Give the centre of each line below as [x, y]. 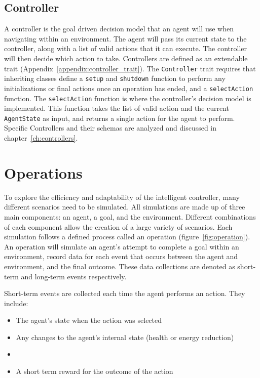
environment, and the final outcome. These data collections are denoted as [120, 266]
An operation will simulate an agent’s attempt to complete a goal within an [122, 246]
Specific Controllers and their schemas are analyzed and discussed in [110, 128]
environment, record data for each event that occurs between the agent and [121, 256]
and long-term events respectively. [74, 276]
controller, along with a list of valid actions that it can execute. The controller [126, 48]
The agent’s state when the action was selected [89, 320]
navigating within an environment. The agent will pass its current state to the [125, 38]
